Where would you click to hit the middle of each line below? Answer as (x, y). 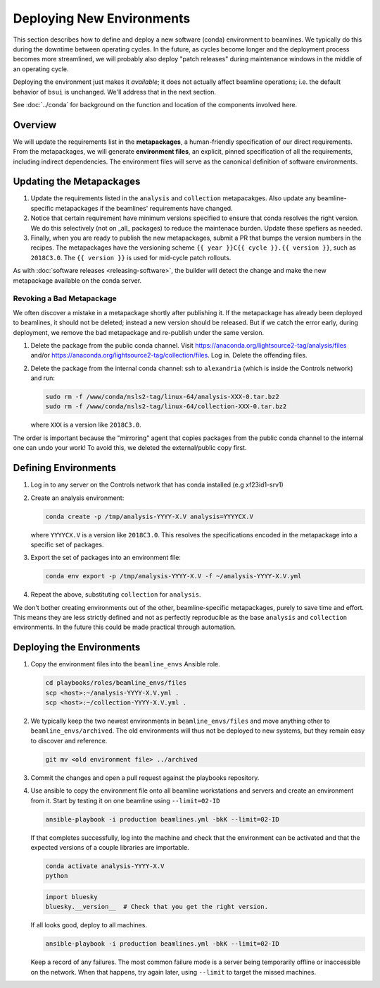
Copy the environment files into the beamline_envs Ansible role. (126, 664)
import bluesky (71, 897)
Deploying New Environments (102, 18)
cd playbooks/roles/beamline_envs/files (116, 683)
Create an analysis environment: (77, 498)
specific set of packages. (67, 544)
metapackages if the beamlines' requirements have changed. (144, 208)
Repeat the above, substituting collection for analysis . (116, 594)
